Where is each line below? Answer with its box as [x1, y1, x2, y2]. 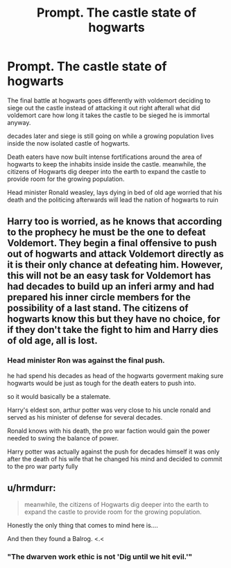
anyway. [7, 118, 31, 126]
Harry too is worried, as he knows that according [7, 216, 222, 227]
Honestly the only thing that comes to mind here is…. [7, 522, 158, 530]
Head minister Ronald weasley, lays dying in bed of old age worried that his [7, 188, 223, 196]
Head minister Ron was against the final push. [7, 356, 165, 365]
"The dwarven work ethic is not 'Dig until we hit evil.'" [7, 552, 193, 562]
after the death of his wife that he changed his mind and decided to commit [7, 454, 223, 463]
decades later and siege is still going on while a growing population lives [7, 132, 214, 140]
